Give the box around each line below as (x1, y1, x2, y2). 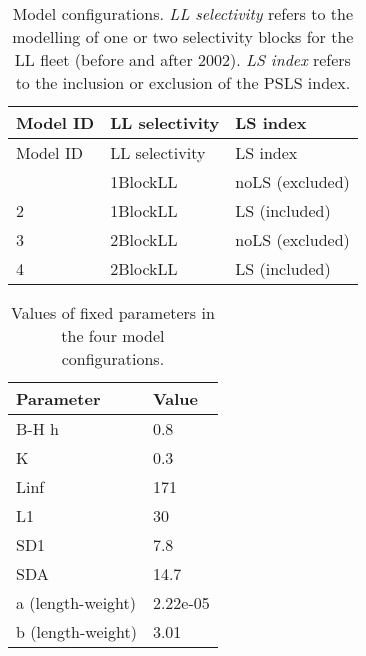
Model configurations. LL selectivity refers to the (12, 2, 354, 25)
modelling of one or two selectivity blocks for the (12, 25, 354, 48)
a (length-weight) (16, 591, 137, 614)
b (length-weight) (16, 620, 137, 643)
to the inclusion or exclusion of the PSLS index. (15, 71, 351, 94)
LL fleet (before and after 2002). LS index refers (14, 48, 351, 71)
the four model (61, 324, 165, 347)
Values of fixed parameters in (10, 301, 215, 324)
